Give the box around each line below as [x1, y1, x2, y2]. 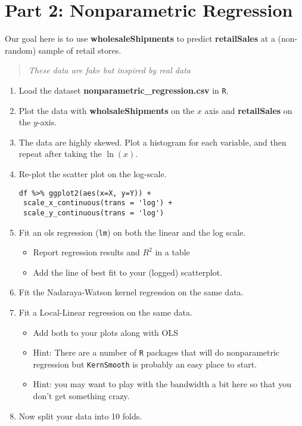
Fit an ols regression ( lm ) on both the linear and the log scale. [18, 226, 246, 238]
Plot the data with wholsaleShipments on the [18, 104, 195, 116]
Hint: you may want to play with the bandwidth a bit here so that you [33, 378, 291, 390]
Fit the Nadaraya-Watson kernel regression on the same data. [18, 286, 244, 298]
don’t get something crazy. [33, 390, 130, 402]
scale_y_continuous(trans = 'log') [23, 208, 164, 217]
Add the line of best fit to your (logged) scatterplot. [33, 266, 223, 278]
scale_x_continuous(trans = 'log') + [23, 199, 173, 208]
